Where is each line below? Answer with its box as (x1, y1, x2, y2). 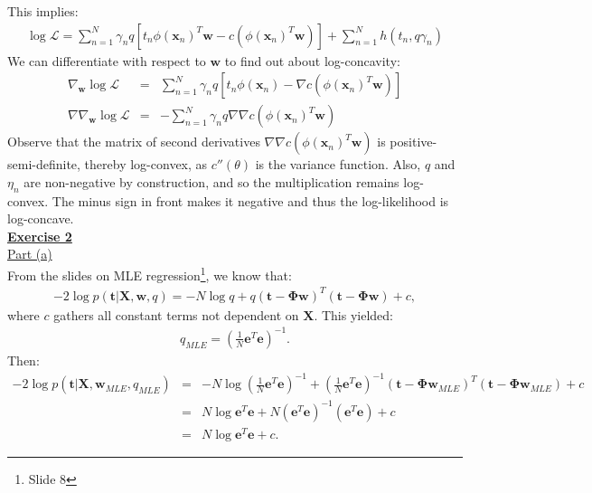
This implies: (7, 2, 79, 20)
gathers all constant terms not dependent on (53, 305, 299, 324)
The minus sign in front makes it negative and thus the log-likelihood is (52, 191, 449, 210)
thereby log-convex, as (84, 155, 208, 174)
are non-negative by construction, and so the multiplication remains (23, 172, 399, 191)
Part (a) (7, 244, 52, 263)
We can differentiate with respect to (7, 51, 206, 70)
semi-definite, (7, 155, 80, 174)
